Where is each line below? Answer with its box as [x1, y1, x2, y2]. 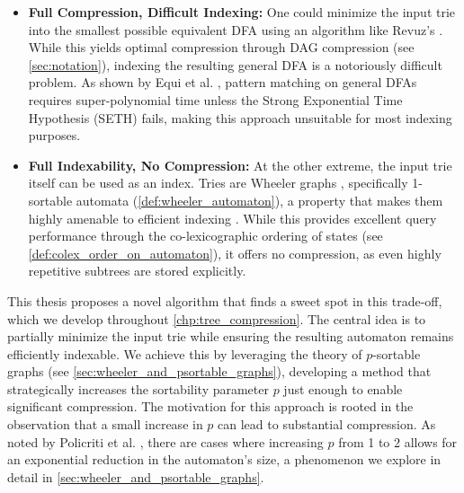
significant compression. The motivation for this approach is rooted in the [7, 397, 414, 416]
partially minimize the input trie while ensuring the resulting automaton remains [7, 327, 454, 346]
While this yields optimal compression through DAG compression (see [28, 38, 415, 57]
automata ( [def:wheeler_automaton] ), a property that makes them [76, 190, 443, 209]
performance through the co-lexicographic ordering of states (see [28, 226, 383, 245]
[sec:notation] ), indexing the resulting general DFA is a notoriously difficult [28, 55, 442, 74]
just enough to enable [283, 379, 403, 398]
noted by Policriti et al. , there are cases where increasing [7, 432, 324, 451]
